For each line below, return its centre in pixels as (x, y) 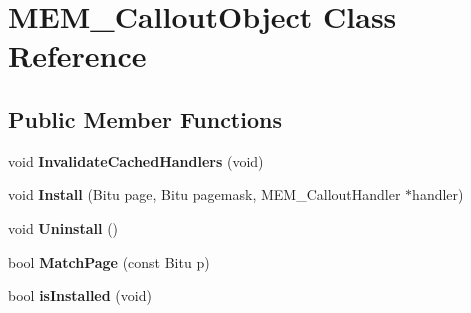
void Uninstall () (63, 227)
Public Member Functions (145, 118)
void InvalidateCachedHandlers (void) (136, 160)
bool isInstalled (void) (80, 295)
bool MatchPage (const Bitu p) (109, 261)
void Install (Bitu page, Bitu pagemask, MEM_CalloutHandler (204, 194)
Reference (77, 55)
